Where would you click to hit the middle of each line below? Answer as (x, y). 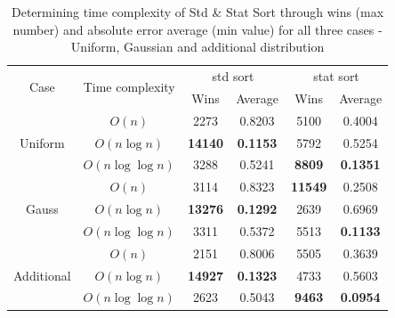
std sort (233, 76)
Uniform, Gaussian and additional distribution (197, 47)
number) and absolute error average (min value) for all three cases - (197, 29)
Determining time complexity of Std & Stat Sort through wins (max (198, 12)
